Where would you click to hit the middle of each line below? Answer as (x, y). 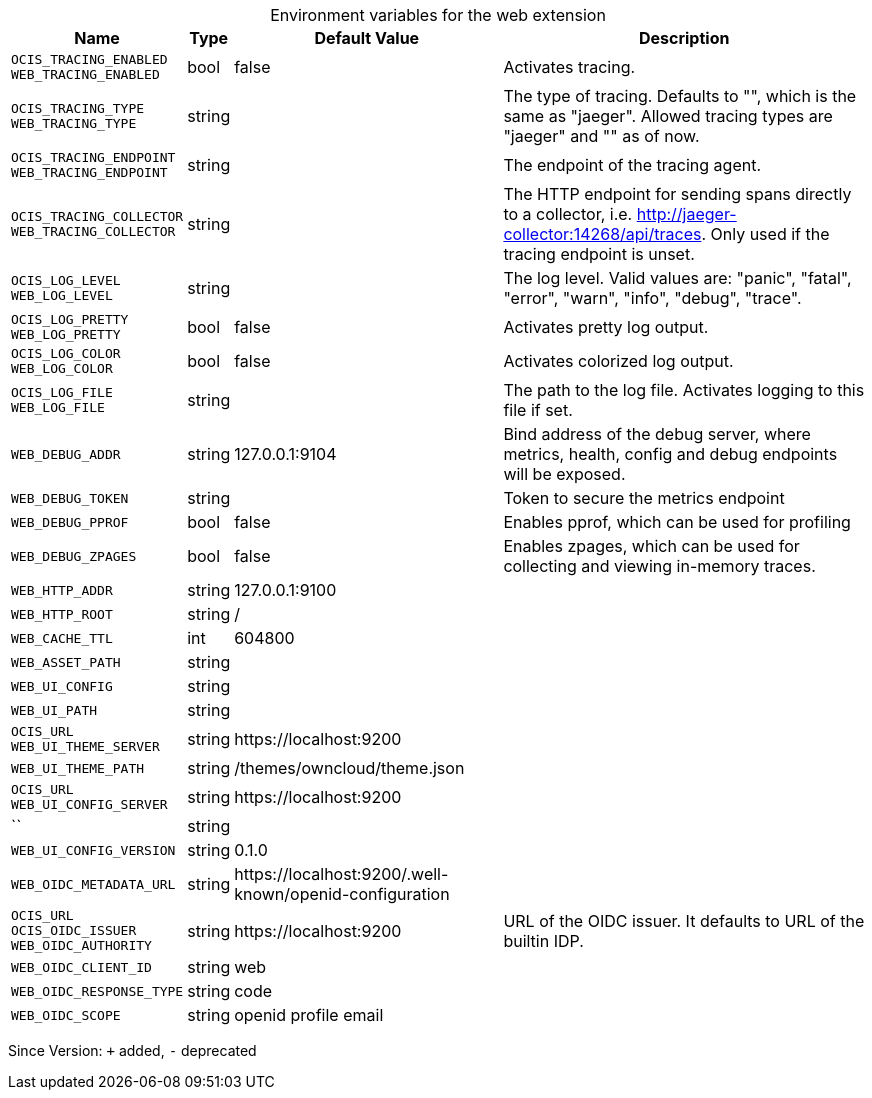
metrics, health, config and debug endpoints (670, 454)
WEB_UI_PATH (54, 710)
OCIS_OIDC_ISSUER (74, 930)
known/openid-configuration (342, 894)
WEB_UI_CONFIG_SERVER (89, 804)
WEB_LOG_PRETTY (66, 334)
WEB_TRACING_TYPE (74, 123)
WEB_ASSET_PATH (66, 662)
